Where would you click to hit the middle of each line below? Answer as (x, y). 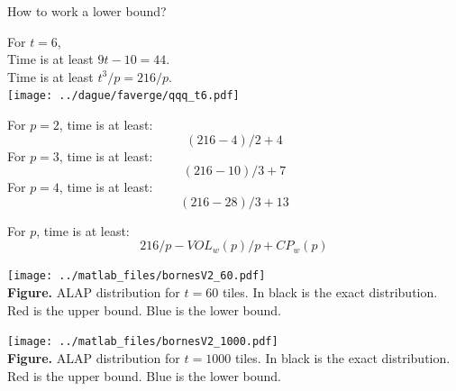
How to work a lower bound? (87, 11)
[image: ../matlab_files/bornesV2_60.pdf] (137, 276)
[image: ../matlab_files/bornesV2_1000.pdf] (143, 342)
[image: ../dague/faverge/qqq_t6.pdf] (123, 96)
